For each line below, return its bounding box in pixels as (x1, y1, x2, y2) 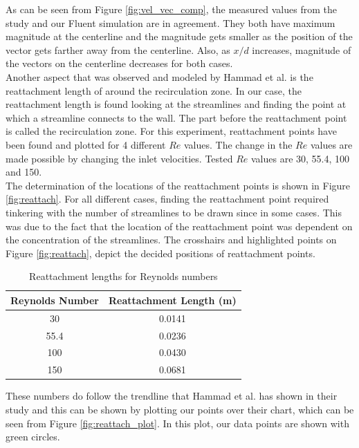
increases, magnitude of (252, 42, 351, 57)
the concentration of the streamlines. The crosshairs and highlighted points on (6, 232, 337, 247)
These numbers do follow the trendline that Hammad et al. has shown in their (6, 389, 338, 403)
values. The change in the (184, 137, 293, 151)
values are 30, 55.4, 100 (251, 151, 350, 165)
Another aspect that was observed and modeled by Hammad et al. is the (6, 69, 313, 84)
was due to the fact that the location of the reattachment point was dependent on (6, 218, 353, 233)
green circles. (6, 429, 60, 444)
